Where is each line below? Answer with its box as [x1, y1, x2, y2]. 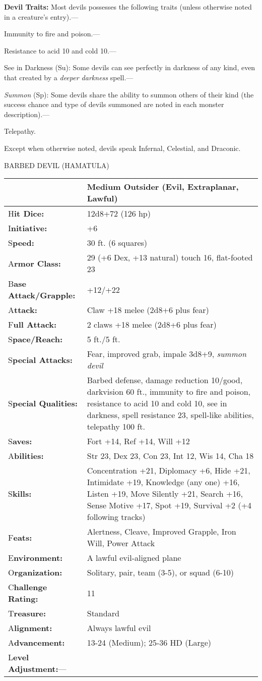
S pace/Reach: [8, 333, 63, 345]
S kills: [8, 488, 32, 500]
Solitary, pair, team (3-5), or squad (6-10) [87, 566, 234, 579]
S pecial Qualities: [8, 397, 78, 409]
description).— [4, 109, 50, 119]
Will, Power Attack [87, 537, 155, 549]
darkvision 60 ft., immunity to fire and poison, [87, 386, 251, 398]
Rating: [8, 593, 38, 605]
